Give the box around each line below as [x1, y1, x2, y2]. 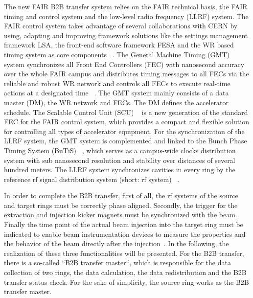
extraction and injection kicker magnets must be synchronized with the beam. [4, 209, 237, 220]
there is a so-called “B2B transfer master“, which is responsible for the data [4, 257, 231, 268]
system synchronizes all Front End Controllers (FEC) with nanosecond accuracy [4, 59, 245, 69]
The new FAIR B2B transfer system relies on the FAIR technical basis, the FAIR [4, 1, 248, 11]
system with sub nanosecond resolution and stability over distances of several [4, 155, 235, 165]
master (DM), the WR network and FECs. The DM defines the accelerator [4, 97, 229, 107]
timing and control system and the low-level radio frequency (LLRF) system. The [4, 11, 249, 21]
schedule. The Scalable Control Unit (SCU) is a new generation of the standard [4, 107, 248, 117]
